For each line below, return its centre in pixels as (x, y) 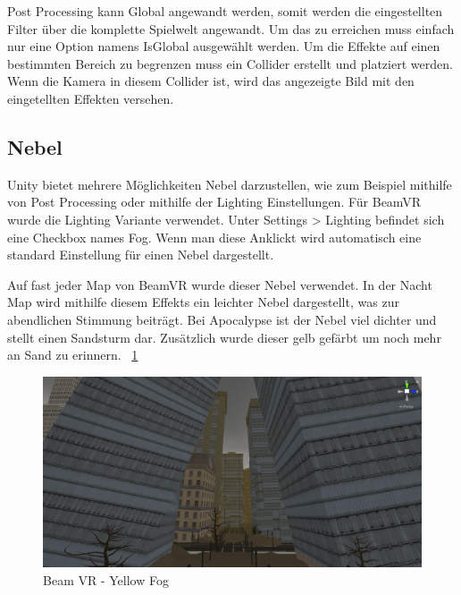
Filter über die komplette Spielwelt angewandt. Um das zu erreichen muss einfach (231, 28)
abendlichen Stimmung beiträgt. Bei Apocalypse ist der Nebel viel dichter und (222, 319)
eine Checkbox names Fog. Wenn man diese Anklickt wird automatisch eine (214, 237)
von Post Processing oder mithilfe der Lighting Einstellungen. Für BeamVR (214, 202)
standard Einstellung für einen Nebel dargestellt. (141, 255)
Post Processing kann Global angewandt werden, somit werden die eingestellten (225, 11)
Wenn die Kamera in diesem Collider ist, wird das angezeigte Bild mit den (211, 81)
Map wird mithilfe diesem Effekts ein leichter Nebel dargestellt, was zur (203, 302)
